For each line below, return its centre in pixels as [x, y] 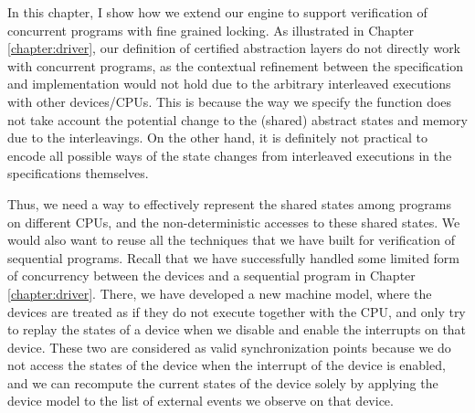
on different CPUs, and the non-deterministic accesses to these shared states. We [234, 222]
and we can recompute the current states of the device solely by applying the [223, 382]
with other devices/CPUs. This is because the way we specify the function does [230, 101]
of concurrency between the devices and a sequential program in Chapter [211, 275]
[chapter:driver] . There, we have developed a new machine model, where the [220, 293]
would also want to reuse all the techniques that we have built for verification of [231, 240]
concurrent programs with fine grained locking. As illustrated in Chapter [211, 30]
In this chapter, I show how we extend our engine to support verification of [217, 12]
